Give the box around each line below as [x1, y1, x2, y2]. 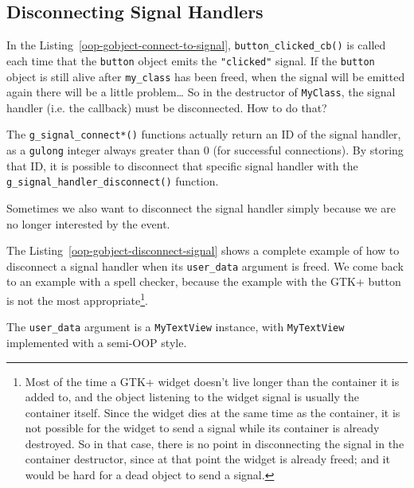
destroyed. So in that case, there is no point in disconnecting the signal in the [25, 435, 404, 451]
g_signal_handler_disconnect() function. [6, 173, 219, 189]
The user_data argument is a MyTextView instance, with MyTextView [6, 318, 345, 335]
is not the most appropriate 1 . [6, 290, 148, 308]
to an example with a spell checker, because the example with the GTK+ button [6, 273, 401, 290]
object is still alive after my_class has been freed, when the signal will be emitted [6, 68, 405, 84]
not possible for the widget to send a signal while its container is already [25, 420, 380, 436]
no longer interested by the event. [6, 215, 170, 232]
